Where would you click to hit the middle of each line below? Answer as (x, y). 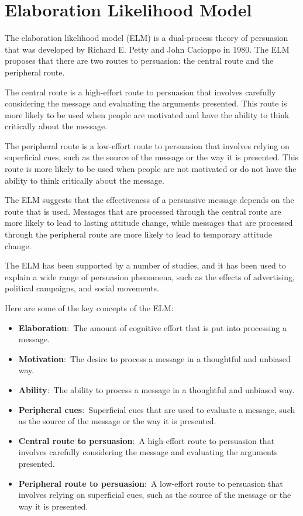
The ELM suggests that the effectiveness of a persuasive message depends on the (149, 200)
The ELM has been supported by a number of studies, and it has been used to (145, 265)
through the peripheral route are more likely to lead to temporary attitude (138, 234)
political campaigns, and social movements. (82, 288)
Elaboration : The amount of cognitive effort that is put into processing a (152, 327)
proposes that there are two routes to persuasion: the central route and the (139, 61)
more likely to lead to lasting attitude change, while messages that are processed (149, 223)
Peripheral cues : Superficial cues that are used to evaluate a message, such (157, 409)
